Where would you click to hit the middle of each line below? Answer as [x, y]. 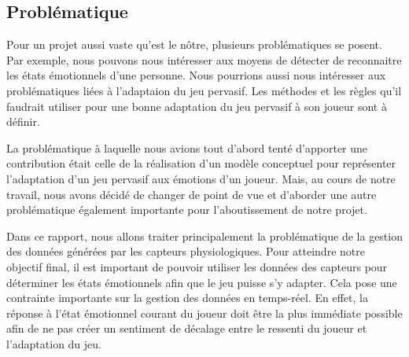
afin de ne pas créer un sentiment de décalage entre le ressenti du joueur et [187, 328]
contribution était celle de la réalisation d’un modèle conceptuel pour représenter [201, 163]
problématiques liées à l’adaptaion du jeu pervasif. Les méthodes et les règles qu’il [204, 90]
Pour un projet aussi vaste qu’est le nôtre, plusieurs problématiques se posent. [194, 44]
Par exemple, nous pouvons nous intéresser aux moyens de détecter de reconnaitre [204, 59]
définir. [23, 121]
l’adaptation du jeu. [54, 343]
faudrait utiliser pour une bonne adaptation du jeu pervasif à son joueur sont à [197, 106]
